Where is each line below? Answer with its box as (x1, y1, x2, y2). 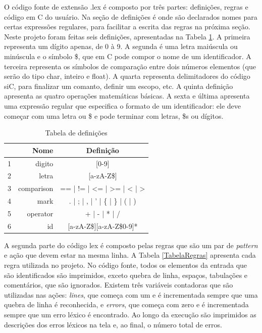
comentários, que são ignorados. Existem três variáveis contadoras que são (4, 279, 233, 290)
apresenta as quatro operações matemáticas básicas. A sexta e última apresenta (4, 90, 250, 101)
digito (35, 158, 54, 168)
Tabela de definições (45, 127, 108, 138)
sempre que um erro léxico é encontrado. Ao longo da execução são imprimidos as (4, 309, 256, 320)
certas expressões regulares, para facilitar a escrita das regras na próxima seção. (4, 21, 250, 32)
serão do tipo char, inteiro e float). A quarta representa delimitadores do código (4, 71, 250, 81)
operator (27, 208, 54, 218)
